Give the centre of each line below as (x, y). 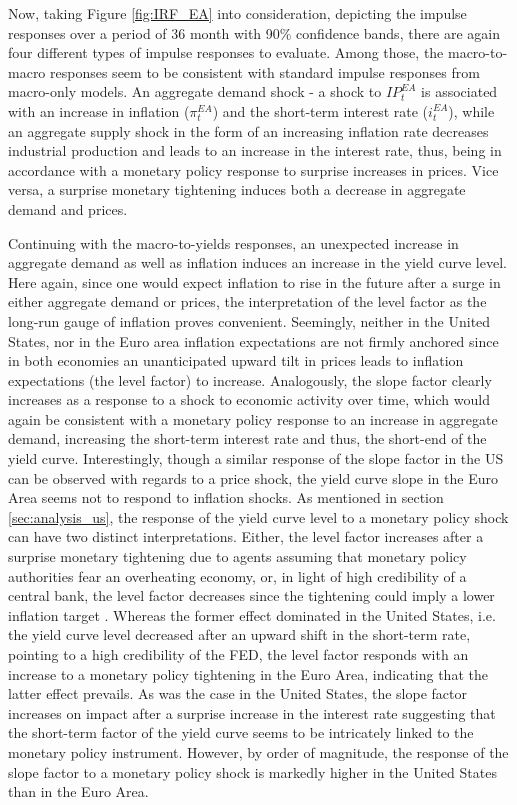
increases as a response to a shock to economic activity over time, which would (249, 399)
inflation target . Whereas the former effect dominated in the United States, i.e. (252, 614)
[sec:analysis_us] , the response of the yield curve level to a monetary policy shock (258, 516)
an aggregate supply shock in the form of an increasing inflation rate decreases (248, 130)
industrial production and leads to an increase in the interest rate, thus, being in (255, 150)
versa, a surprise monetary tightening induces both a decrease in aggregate (237, 189)
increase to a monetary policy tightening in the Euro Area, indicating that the (248, 673)
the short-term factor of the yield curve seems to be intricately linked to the (241, 732)
